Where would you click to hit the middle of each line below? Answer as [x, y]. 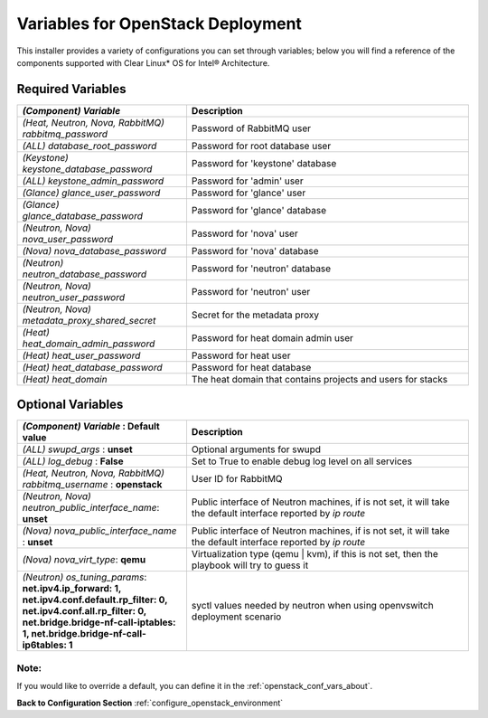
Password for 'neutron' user [251, 291]
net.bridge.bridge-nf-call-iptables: [99, 622]
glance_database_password [83, 215]
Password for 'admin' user [247, 181]
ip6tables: [45, 645]
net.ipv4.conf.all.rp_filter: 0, [84, 611]
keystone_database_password [87, 169]
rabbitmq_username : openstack [92, 485]
